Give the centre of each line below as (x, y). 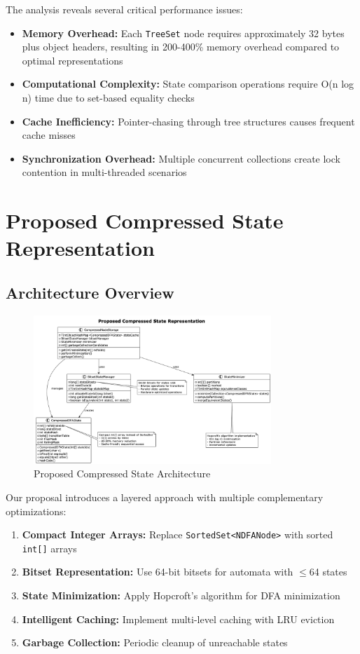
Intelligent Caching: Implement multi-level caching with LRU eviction (178, 619)
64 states (328, 572)
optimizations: (36, 511)
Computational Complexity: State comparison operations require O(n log (188, 84)
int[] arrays (49, 548)
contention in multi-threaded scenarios (104, 172)
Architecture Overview (90, 292)
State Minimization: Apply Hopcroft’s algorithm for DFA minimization (181, 595)
